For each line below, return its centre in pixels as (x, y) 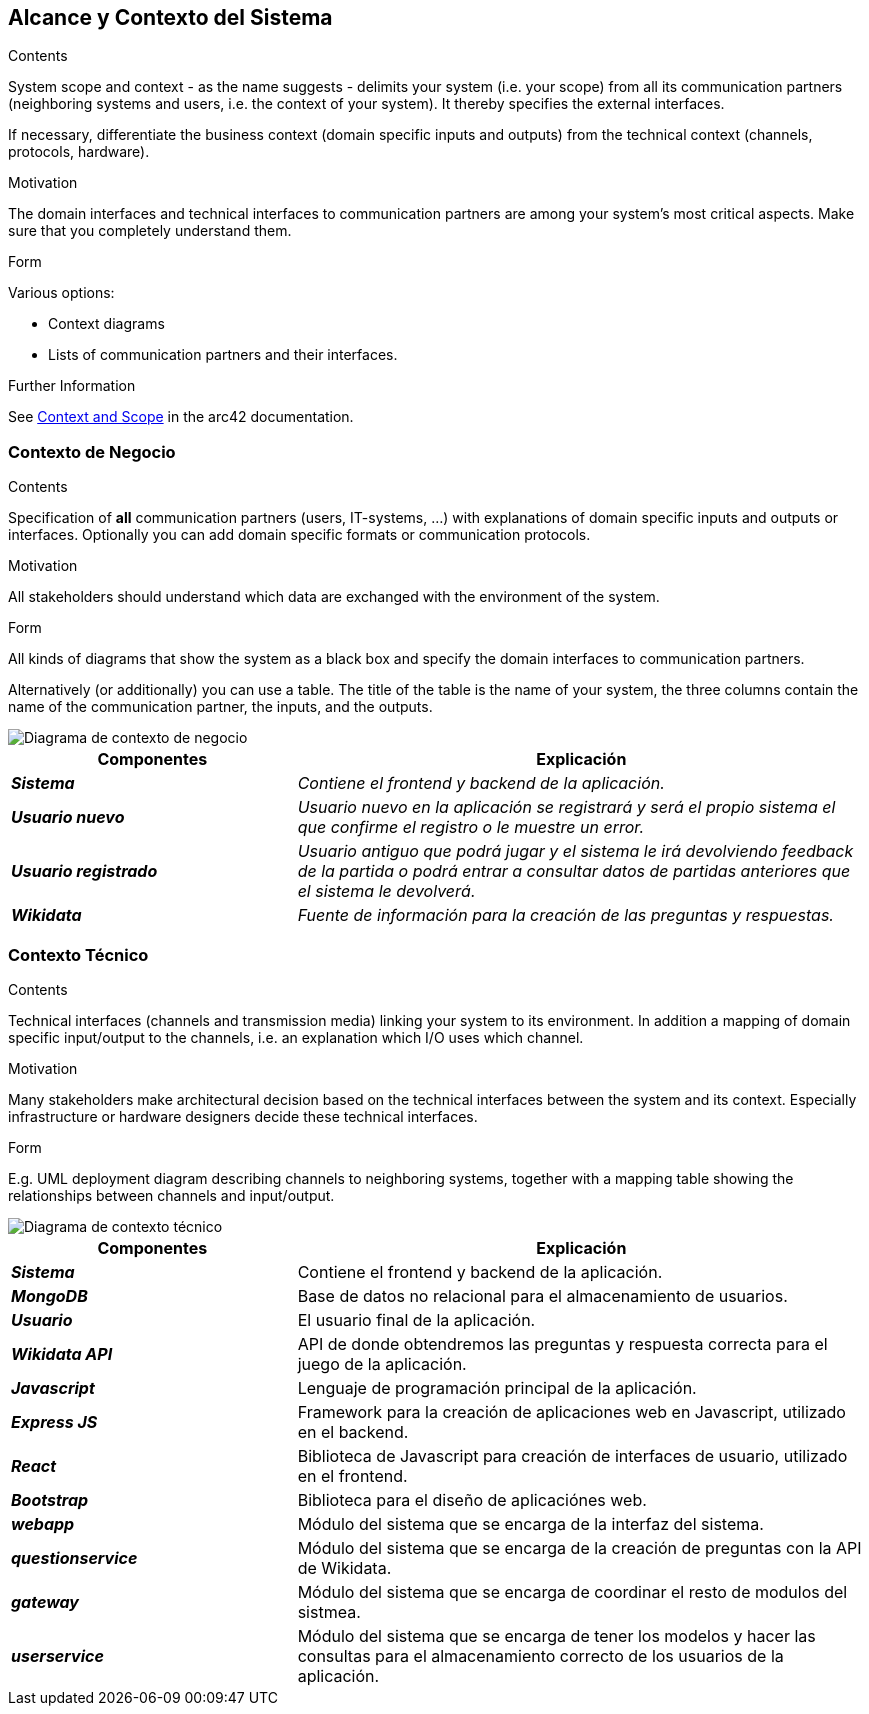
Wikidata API (62, 1353)
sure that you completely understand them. (150, 231)
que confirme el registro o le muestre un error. (470, 827)
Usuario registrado (84, 871)
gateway (45, 1601)
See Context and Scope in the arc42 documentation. (181, 417)
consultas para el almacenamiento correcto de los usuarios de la (540, 1655)
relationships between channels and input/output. (171, 1195)
